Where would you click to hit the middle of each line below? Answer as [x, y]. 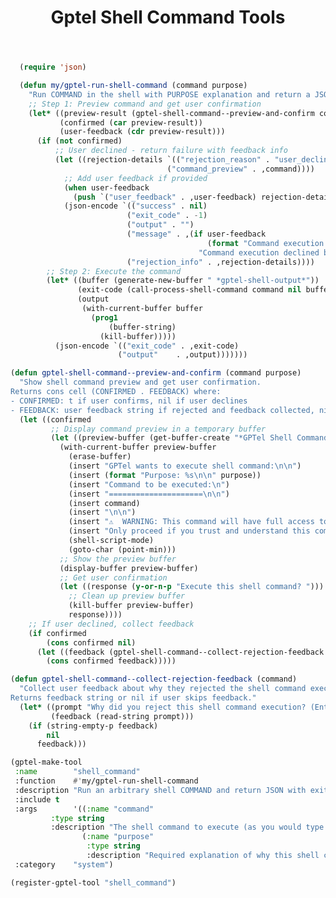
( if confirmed [57, 633]
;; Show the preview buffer [118, 559]
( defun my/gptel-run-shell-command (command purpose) [133, 86]
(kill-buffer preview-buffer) [131, 606]
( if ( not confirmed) [79, 141]
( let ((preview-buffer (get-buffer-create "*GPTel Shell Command [189, 438]
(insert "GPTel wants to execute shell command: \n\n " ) [185, 466]
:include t [37, 799]
